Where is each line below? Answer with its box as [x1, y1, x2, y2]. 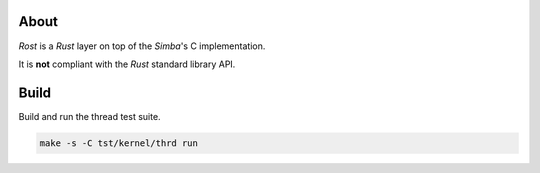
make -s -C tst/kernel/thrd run [39, 137, 199, 149]
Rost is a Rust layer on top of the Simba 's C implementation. [18, 40, 266, 52]
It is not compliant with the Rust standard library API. [18, 58, 236, 70]
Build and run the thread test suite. [18, 110, 161, 122]
